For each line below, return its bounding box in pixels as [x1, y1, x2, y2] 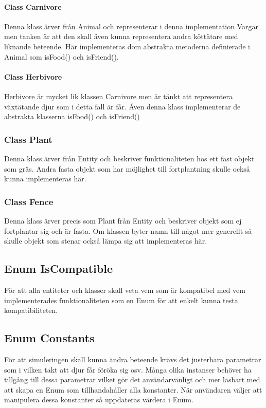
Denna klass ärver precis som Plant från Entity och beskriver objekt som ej [4, 215, 242, 226]
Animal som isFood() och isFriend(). [4, 51, 119, 62]
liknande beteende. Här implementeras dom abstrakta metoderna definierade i [4, 41, 250, 51]
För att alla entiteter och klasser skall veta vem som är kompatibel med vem [4, 284, 245, 295]
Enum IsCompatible [4, 261, 113, 276]
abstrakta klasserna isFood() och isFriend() [4, 111, 140, 122]
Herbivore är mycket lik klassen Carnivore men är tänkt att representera [4, 90, 233, 101]
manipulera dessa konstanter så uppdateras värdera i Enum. [4, 394, 193, 405]
